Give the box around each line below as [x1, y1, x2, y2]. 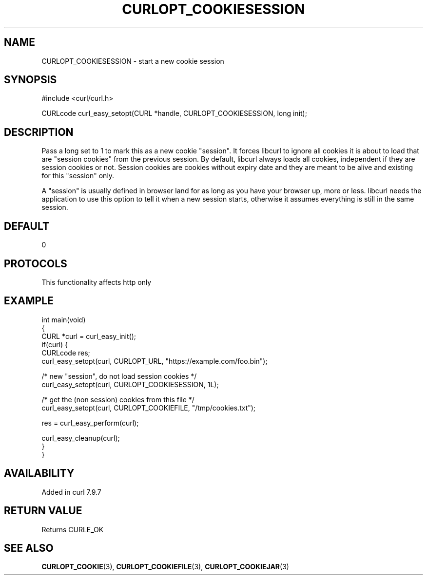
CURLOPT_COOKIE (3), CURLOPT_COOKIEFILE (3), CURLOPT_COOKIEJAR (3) [41, 562, 289, 571]
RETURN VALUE [4, 504, 82, 517]
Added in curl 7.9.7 [41, 487, 101, 496]
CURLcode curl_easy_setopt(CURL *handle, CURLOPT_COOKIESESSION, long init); [41, 109, 307, 118]
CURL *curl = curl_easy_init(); [41, 332, 136, 340]
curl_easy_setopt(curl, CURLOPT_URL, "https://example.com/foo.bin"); [41, 356, 268, 365]
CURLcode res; [41, 348, 90, 357]
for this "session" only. [41, 171, 115, 180]
